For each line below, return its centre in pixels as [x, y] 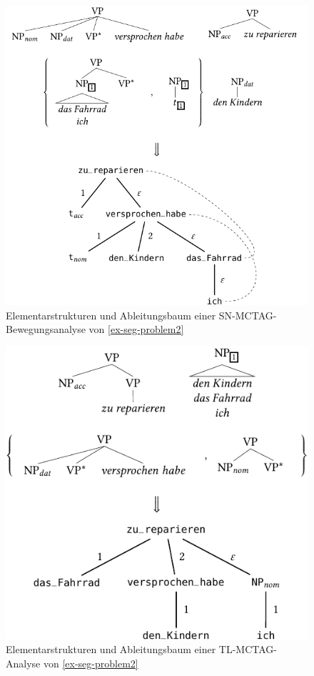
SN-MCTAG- [248, 315]
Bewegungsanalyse [46, 329]
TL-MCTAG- [248, 649]
